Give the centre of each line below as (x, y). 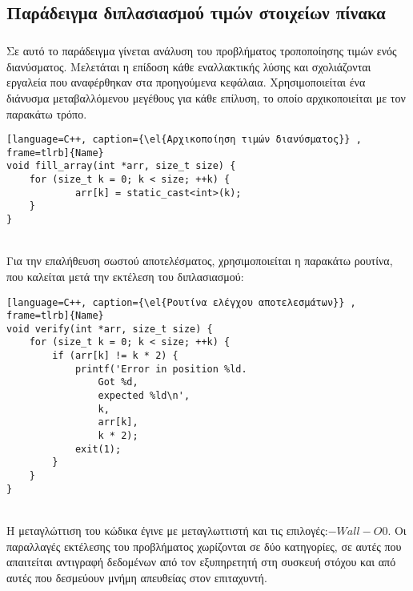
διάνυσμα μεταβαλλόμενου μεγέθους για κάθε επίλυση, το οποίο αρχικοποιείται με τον (206, 97)
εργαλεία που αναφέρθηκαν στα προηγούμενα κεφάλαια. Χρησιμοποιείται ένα (186, 82)
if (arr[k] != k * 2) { (115, 356)
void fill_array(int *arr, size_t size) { (121, 166)
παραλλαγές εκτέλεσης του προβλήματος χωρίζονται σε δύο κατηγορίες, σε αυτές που (204, 546)
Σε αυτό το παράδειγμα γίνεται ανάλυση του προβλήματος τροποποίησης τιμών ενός (202, 51)
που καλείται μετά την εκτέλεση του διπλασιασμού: (125, 276)
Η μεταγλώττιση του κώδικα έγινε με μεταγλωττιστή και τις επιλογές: (167, 530)
